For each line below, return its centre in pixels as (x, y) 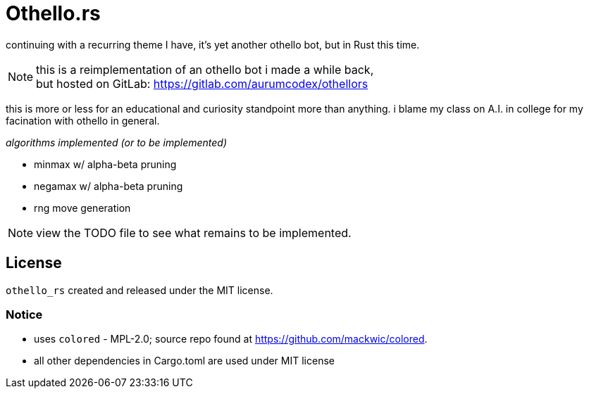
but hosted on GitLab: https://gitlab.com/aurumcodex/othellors (202, 83)
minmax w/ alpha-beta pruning (105, 164)
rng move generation (82, 208)
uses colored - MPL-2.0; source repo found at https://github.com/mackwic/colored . (231, 339)
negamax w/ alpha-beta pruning (108, 186)
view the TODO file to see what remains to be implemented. (194, 233)
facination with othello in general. (83, 120)
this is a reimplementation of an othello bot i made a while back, (205, 69)
